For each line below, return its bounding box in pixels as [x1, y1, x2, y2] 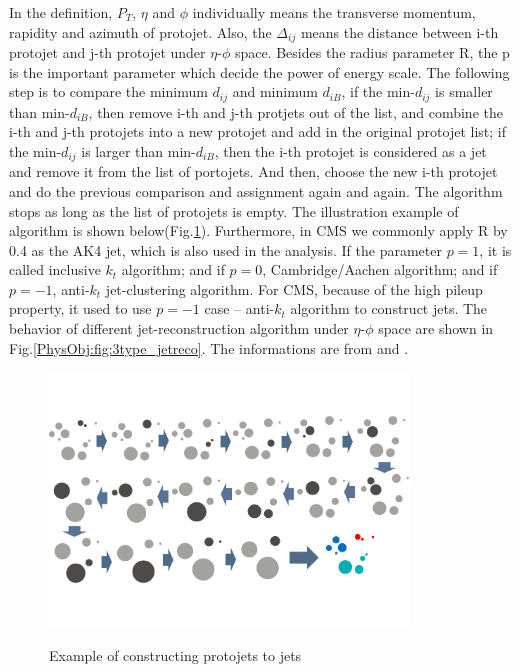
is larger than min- [81, 140, 196, 161]
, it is [479, 239, 512, 260]
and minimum [232, 81, 318, 102]
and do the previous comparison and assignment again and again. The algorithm [9, 180, 503, 201]
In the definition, [9, 2, 113, 22]
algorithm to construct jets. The [290, 298, 488, 319]
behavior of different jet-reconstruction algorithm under [9, 318, 349, 339]
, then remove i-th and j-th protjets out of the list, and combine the [88, 101, 503, 122]
